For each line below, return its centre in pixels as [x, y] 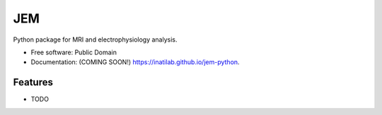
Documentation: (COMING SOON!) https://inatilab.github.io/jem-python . [135, 62]
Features [33, 82]
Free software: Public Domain [74, 52]
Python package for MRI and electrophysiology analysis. [95, 40]
